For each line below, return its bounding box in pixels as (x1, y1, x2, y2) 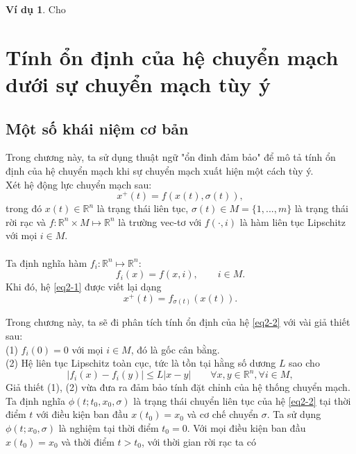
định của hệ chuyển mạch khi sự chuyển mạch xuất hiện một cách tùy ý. (6, 163, 314, 177)
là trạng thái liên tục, (96, 201, 189, 216)
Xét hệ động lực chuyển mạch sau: (6, 177, 152, 191)
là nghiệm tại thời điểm (58, 421, 159, 435)
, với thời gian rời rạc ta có (142, 434, 256, 448)
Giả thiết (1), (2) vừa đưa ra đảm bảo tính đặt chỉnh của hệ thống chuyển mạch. (6, 380, 350, 394)
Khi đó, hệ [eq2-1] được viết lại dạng (6, 279, 162, 294)
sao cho (289, 356, 320, 370)
